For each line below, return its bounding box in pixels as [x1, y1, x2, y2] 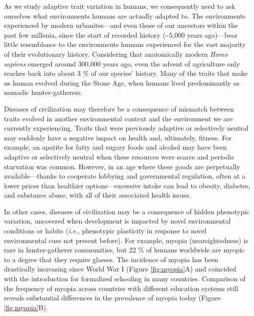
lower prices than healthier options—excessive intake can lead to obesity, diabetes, [4, 180, 251, 190]
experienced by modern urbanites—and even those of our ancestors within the [4, 20, 238, 30]
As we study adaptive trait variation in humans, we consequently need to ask [4, 1, 235, 11]
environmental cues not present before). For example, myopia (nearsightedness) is [4, 235, 248, 245]
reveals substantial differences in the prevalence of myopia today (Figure [4, 293, 221, 303]
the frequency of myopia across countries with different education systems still [4, 283, 238, 293]
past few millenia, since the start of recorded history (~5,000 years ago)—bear [4, 29, 238, 40]
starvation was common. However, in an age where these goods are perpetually [4, 161, 240, 171]
